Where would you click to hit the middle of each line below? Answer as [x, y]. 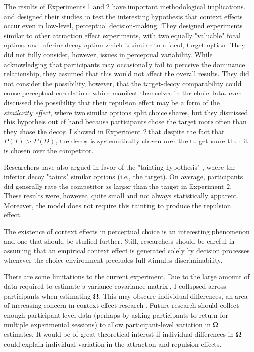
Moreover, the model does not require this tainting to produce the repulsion [117, 205]
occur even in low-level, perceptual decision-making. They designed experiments [123, 26]
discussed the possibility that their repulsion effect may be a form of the [112, 102]
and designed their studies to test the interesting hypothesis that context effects [123, 16]
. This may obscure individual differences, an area [173, 295]
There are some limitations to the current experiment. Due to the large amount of [127, 276]
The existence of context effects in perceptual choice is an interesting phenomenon [127, 231]
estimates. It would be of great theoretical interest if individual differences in [119, 334]
